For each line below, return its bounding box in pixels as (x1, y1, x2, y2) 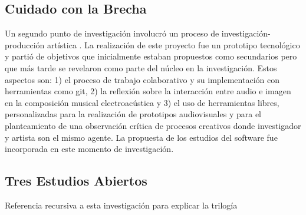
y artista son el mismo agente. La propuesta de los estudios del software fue (5, 131, 278, 143)
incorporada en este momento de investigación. (5, 143, 174, 155)
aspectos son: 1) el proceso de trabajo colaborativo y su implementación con (5, 73, 279, 85)
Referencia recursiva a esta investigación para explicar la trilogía (5, 199, 238, 211)
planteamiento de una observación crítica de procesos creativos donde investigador (5, 119, 301, 131)
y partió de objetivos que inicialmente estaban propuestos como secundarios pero (5, 50, 297, 62)
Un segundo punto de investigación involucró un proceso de (5, 27, 219, 39)
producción (5, 38, 45, 51)
